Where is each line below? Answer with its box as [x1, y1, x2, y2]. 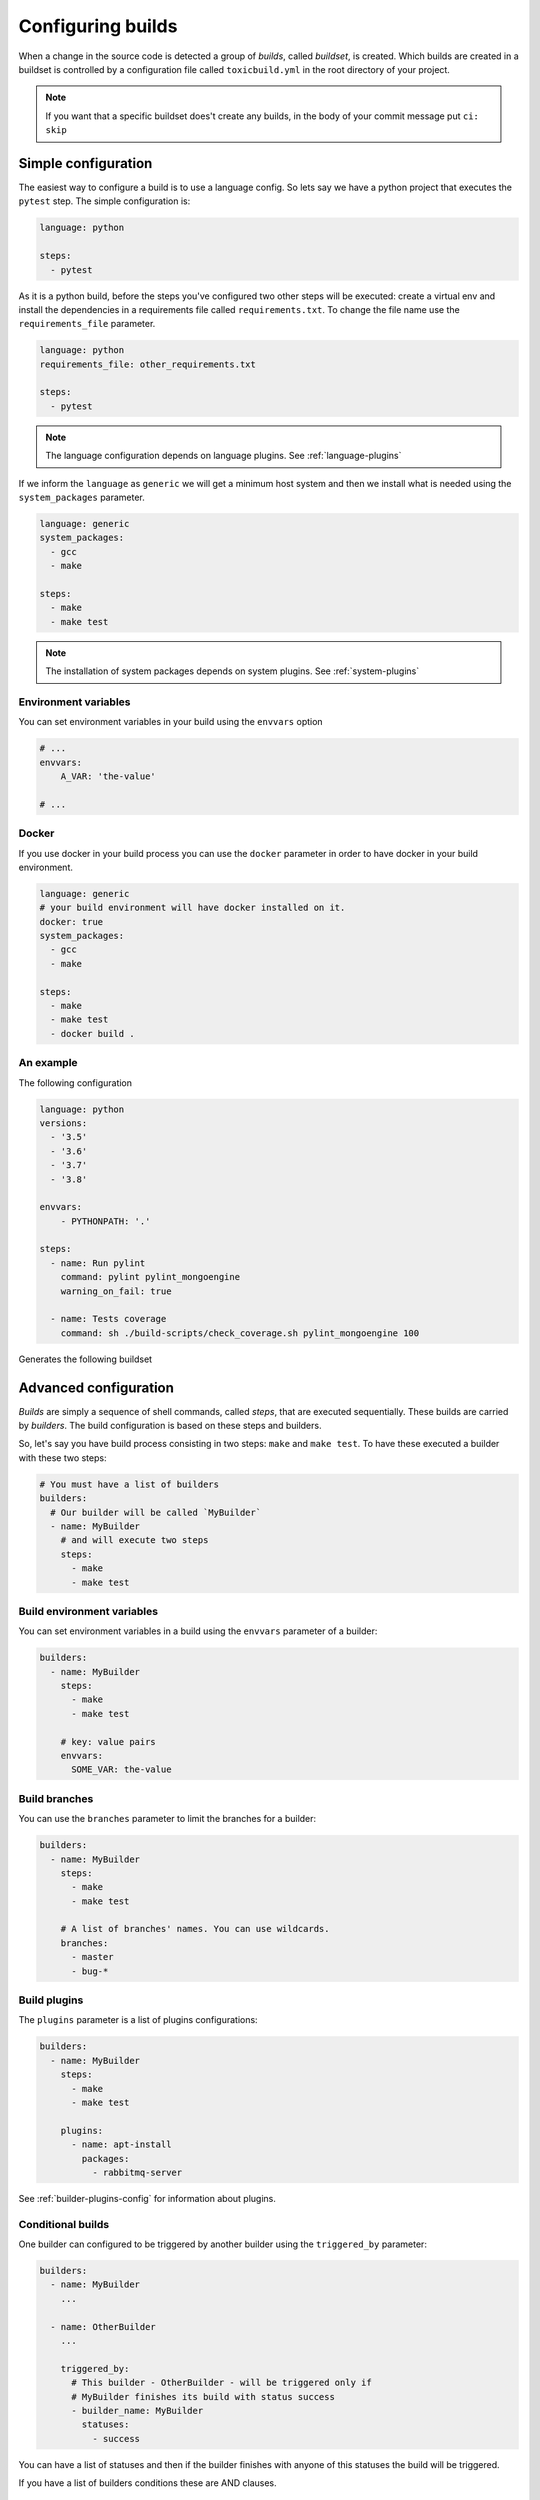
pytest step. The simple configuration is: [18, 195, 191, 207]
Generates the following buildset [18, 1353, 153, 1365]
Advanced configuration [18, 1379, 175, 1396]
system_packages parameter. [18, 491, 145, 504]
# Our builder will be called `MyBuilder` [50, 1506, 262, 1518]
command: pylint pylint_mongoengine [60, 1271, 240, 1283]
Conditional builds [18, 2217, 110, 2231]
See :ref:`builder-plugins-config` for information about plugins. [18, 2192, 277, 2204]
